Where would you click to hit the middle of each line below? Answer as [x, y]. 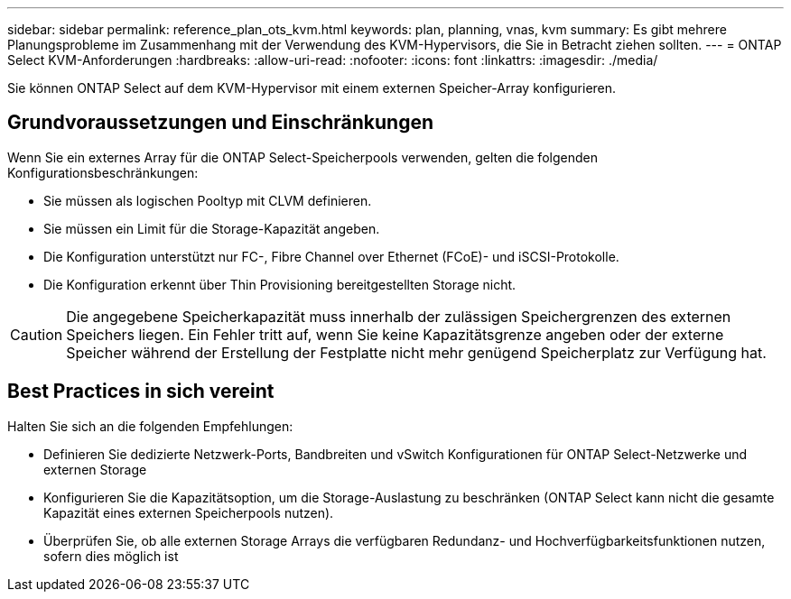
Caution [37, 334]
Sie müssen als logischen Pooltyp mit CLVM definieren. [208, 200]
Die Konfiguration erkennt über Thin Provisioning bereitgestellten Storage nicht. [280, 284]
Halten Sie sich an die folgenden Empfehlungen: [150, 426]
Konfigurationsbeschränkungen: [103, 172]
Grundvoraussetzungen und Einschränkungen [221, 123]
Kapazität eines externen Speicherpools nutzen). [189, 512]
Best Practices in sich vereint [141, 392]
